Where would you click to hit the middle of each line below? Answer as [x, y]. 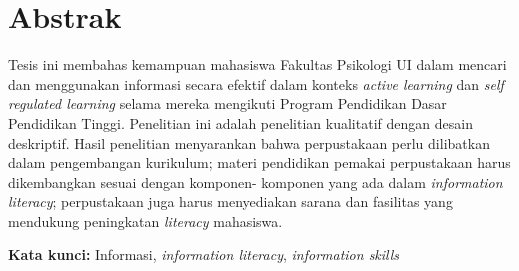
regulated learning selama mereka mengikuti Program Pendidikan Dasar [227, 103]
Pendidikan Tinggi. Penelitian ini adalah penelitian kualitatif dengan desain [240, 122]
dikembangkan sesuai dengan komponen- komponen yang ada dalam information [255, 181]
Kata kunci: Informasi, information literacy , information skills [204, 254]
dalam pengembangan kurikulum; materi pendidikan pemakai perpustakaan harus [259, 162]
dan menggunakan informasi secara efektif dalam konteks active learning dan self [256, 83]
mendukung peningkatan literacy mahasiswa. [145, 220]
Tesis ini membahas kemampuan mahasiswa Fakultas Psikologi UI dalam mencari [257, 64]
